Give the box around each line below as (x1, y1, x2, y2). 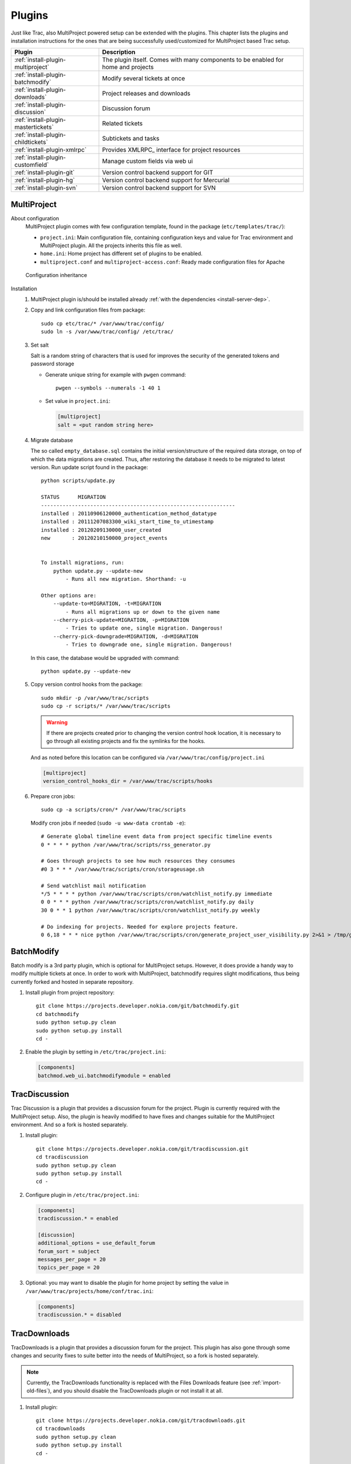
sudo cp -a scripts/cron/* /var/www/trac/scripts (41, 806, 187, 813)
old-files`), (26, 1387, 52, 1394)
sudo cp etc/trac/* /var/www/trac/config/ (41, 320, 165, 327)
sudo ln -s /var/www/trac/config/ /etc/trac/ (41, 329, 174, 335)
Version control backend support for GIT (102, 169, 214, 177)
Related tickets (102, 119, 143, 128)
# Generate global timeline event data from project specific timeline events (41, 833, 273, 840)
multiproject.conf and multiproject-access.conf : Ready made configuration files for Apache (40, 258, 285, 265)
